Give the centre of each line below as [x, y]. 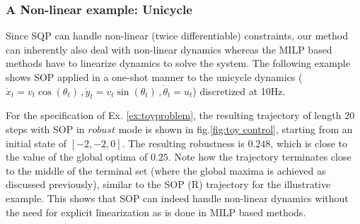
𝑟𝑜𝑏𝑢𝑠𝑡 [101, 130]
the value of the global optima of [77, 157]
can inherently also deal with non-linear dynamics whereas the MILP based [169, 49]
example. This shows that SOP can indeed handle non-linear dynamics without [177, 198]
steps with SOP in [45, 129]
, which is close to [309, 143]
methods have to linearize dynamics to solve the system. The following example [178, 63]
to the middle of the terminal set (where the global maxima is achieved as [166, 170]
